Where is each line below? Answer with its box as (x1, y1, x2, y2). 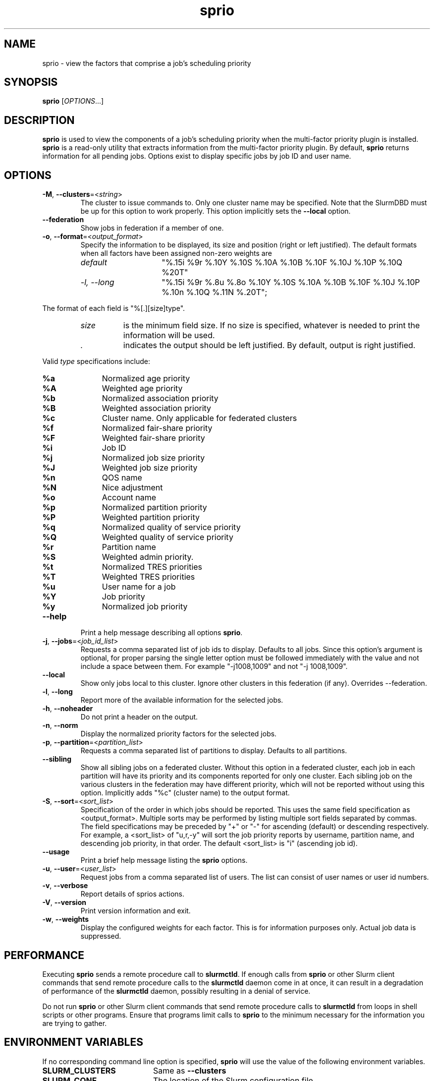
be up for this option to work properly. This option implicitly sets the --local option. (80, 207, 351, 216)
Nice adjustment (102, 482, 163, 493)
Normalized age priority (102, 373, 190, 384)
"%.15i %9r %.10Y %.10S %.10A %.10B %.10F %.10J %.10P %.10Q (162, 257, 403, 268)
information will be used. (123, 330, 215, 341)
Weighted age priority (102, 383, 183, 394)
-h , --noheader (42, 704, 93, 713)
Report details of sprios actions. (80, 890, 185, 899)
